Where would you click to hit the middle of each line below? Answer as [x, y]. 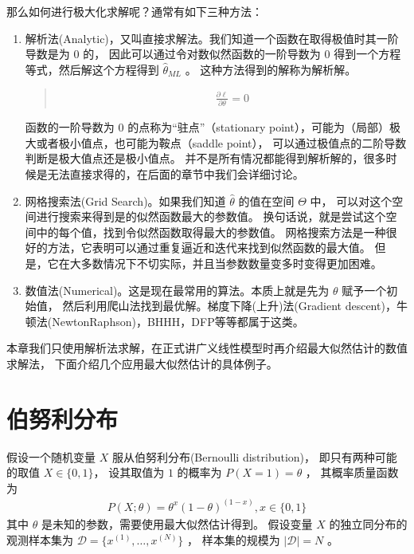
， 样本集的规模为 [234, 539]
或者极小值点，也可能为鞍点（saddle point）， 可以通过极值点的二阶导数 [221, 142]
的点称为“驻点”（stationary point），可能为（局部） [258, 127]
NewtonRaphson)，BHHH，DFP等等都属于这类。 [178, 321]
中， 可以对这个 [351, 200]
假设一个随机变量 [51, 456]
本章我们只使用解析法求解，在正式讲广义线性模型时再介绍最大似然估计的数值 [207, 348]
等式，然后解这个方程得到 [92, 69]
